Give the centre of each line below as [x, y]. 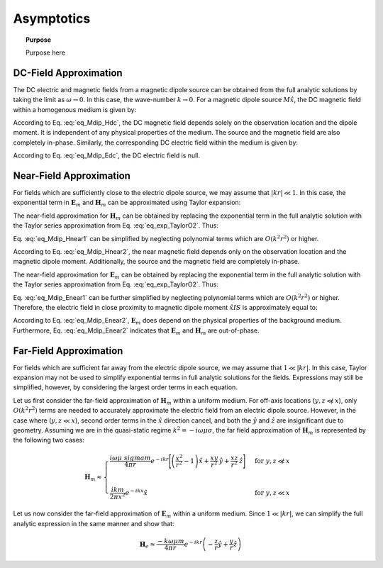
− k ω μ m [171, 541]
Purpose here [45, 52]
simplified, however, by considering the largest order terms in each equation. [125, 387]
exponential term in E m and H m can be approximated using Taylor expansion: [127, 204]
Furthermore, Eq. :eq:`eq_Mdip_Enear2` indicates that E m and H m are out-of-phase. [136, 331]
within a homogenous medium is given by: [75, 109]
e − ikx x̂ [137, 492]
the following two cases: [49, 440]
